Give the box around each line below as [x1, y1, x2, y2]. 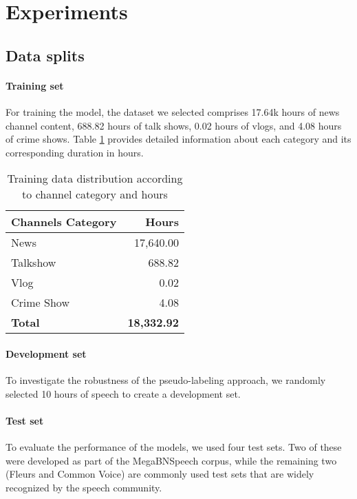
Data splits [6, 44, 85, 65]
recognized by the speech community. [6, 480, 162, 494]
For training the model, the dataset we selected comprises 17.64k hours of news [6, 104, 340, 119]
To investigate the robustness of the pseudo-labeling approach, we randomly [6, 373, 326, 387]
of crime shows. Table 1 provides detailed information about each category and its [6, 132, 351, 146]
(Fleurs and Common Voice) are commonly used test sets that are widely [6, 467, 314, 481]
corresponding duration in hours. [6, 145, 144, 159]
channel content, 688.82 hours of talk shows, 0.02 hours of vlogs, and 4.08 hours [6, 118, 342, 132]
